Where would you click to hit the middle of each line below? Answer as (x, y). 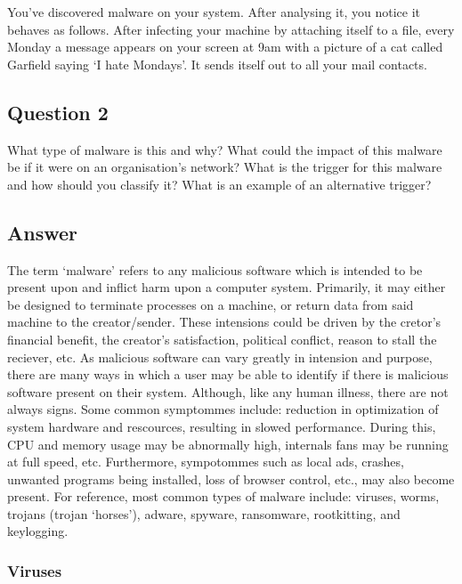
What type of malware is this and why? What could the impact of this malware (225, 149)
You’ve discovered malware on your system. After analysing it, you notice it (214, 12)
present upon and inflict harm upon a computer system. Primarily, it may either (227, 287)
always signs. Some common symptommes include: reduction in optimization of (223, 409)
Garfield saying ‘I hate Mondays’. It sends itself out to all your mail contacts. (217, 64)
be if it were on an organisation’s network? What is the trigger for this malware (225, 167)
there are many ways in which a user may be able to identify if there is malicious (228, 374)
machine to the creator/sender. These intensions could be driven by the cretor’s (224, 322)
